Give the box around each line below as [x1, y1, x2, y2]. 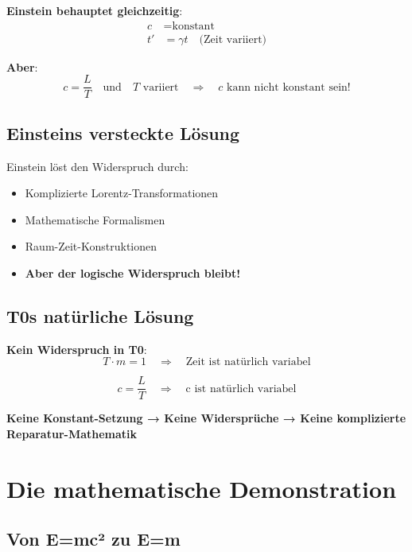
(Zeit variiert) [199, 33, 267, 45]
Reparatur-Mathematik [6, 425, 138, 441]
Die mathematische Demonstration [6, 472, 397, 504]
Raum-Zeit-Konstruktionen [25, 238, 157, 255]
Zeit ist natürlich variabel [185, 356, 311, 368]
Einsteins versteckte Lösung [6, 120, 240, 145]
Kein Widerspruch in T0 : [6, 340, 147, 357]
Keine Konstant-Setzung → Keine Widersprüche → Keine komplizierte [6, 410, 406, 426]
